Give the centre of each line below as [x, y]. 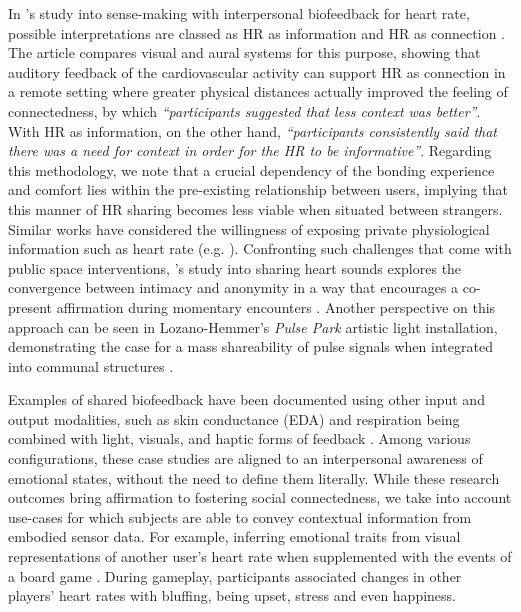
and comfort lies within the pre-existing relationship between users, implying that [258, 189]
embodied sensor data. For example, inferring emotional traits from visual [234, 536]
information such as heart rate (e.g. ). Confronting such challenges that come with [260, 248]
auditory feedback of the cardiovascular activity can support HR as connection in [257, 71]
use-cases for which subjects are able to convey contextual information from [240, 516]
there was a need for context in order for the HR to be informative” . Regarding [250, 150]
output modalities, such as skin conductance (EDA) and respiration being [234, 418]
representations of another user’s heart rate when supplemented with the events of [260, 556]
